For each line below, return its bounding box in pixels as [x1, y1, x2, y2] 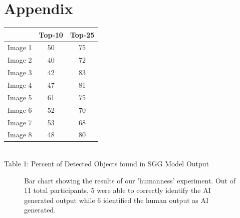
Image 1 [8, 42, 32, 53]
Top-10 [39, 29, 63, 40]
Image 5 [8, 92, 32, 102]
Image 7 [8, 117, 32, 127]
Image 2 [8, 55, 32, 65]
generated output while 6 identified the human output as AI [24, 194, 209, 205]
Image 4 [8, 80, 32, 90]
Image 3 [8, 67, 32, 78]
